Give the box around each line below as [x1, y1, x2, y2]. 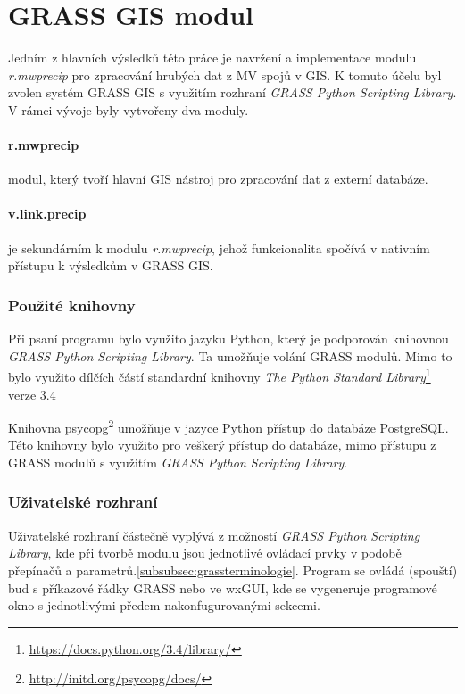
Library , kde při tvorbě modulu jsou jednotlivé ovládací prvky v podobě [8, 543, 402, 562]
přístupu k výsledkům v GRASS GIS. [8, 256, 213, 275]
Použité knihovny [8, 293, 136, 316]
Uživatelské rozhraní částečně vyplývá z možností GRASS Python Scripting [8, 525, 420, 544]
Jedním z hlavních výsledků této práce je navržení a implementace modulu [8, 48, 417, 67]
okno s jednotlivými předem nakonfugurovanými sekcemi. [8, 596, 320, 615]
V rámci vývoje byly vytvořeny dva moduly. [8, 100, 249, 119]
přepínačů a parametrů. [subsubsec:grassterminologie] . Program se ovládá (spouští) [8, 560, 458, 579]
